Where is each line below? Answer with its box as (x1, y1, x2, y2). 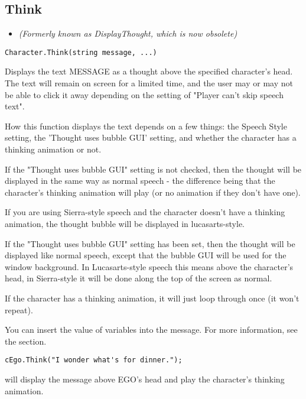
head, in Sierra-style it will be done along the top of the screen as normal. (5, 272, 272, 284)
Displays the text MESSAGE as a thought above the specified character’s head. (5, 65, 293, 77)
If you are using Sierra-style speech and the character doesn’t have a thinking (5, 206, 285, 218)
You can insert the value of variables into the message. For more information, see (5, 323, 298, 336)
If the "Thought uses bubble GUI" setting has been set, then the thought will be (5, 237, 295, 249)
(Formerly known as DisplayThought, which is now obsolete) (18, 27, 237, 40)
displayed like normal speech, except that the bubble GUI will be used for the (5, 249, 287, 261)
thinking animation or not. (5, 143, 102, 155)
